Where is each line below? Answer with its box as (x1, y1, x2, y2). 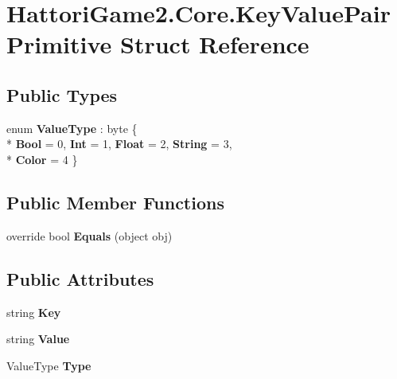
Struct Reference (119, 28, 309, 61)
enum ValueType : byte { (6, 119, 138, 136)
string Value (6, 330, 70, 347)
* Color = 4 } (6, 150, 78, 167)
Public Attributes (6, 266, 154, 291)
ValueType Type (6, 357, 91, 373)
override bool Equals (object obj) (6, 227, 173, 244)
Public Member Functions (6, 189, 224, 214)
